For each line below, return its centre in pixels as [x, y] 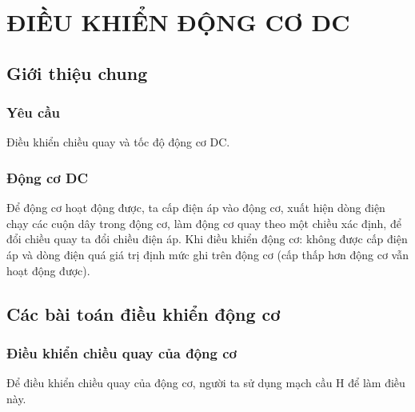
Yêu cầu [33, 112]
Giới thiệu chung [77, 72]
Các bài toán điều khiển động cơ [144, 313]
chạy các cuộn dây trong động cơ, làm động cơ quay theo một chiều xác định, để [204, 223]
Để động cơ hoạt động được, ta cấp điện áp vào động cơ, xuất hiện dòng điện [196, 208]
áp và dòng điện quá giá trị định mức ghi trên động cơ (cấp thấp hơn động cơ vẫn [207, 254]
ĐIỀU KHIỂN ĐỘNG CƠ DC [178, 22]
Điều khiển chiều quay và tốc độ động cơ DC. [118, 142]
